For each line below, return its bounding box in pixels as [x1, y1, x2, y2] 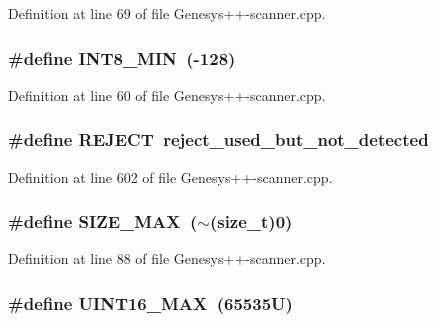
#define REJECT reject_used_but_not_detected [8, 127, 429, 152]
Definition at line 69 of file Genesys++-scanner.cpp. [8, 3, 326, 23]
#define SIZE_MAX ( [8, 209, 198, 234]
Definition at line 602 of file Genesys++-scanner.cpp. [8, 166, 333, 187]
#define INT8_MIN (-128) [8, 45, 236, 70]
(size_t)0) [209, 209, 293, 234]
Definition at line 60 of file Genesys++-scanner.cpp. [8, 84, 326, 105]
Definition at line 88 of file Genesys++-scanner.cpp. [8, 248, 326, 269]
